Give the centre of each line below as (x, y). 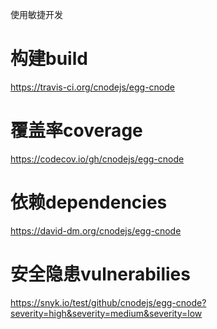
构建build (49, 59)
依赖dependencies (89, 202)
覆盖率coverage (76, 130)
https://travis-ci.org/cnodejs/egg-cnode (92, 87)
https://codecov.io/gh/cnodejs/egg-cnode (97, 159)
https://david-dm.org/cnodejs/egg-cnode (96, 230)
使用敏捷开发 (36, 14)
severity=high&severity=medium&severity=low (106, 313)
